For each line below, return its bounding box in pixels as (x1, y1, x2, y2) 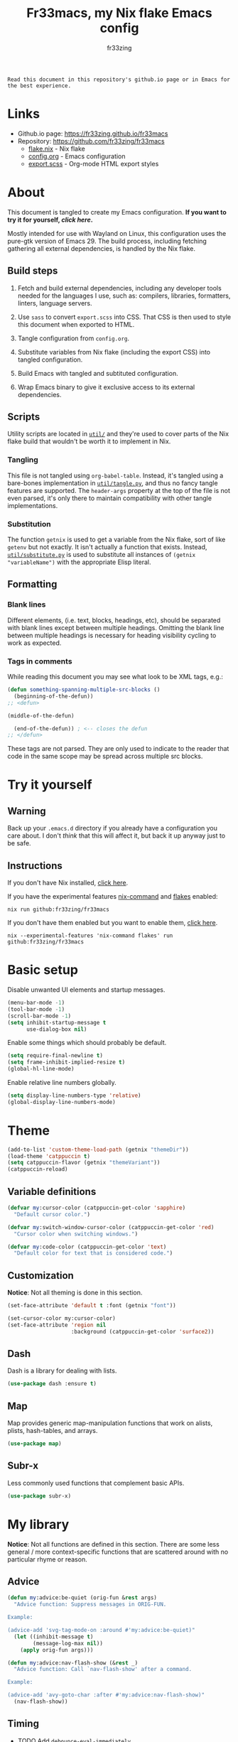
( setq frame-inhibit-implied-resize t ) (7, 1059, 126, 1066)
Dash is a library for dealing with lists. (7, 1366, 117, 1375)
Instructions (7, 860, 63, 872)
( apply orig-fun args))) (20, 1646, 94, 1653)
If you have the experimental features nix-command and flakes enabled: (7, 892, 218, 901)
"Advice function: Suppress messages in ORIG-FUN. (13, 1601, 167, 1608)
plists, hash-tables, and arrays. (7, 1427, 98, 1435)
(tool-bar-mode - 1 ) (7, 1005, 65, 1013)
